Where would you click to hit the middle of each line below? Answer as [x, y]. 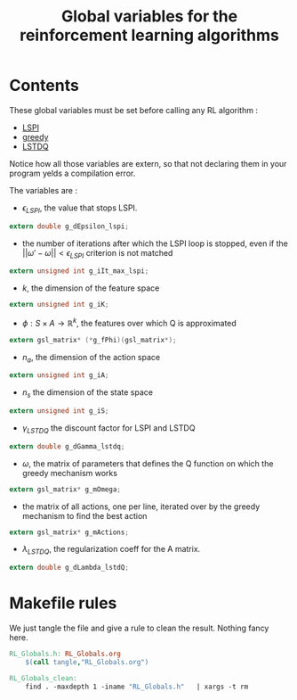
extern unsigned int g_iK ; [59, 305]
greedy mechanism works [70, 473]
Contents [44, 86]
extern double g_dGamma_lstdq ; [67, 446]
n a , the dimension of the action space [91, 358]
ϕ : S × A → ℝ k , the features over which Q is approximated [129, 322]
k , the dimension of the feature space [91, 288]
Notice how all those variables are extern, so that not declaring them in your [148, 163]
